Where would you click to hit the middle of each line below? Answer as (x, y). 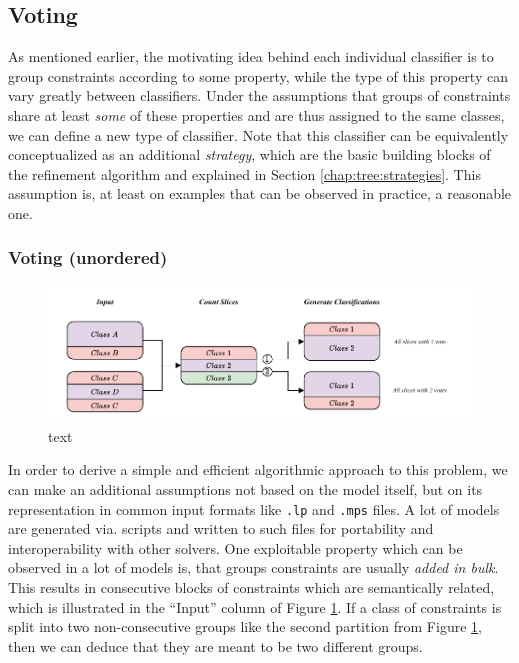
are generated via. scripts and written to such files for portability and (221, 528)
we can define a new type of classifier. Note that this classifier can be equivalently (258, 134)
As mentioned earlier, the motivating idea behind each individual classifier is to (251, 56)
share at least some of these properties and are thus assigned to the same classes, (256, 114)
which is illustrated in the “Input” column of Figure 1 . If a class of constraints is (255, 606)
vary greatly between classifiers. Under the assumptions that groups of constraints (259, 95)
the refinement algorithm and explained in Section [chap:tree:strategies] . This (244, 173)
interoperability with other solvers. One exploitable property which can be (235, 547)
